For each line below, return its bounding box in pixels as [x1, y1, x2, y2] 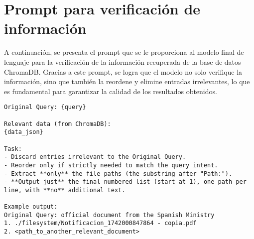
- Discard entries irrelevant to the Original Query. [4, 153, 186, 161]
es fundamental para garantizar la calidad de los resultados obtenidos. [4, 86, 217, 96]
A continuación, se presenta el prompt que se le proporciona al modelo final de [4, 47, 244, 57]
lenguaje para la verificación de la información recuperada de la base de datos [4, 56, 241, 67]
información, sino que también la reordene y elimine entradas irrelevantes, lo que [4, 76, 250, 87]
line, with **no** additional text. [4, 186, 126, 194]
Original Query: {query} [4, 104, 86, 111]
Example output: [4, 203, 58, 211]
